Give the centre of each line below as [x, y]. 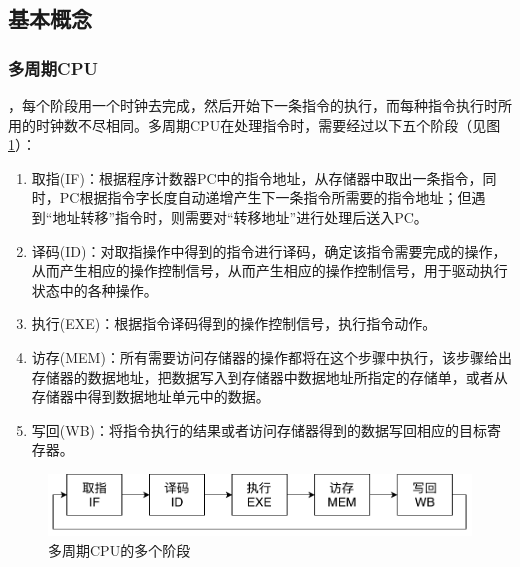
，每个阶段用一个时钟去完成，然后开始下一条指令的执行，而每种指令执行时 [253, 105]
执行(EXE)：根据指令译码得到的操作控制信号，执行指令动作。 [234, 323]
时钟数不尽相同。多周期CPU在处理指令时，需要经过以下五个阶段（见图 [268, 124]
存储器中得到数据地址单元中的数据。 [150, 396]
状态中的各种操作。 [94, 289]
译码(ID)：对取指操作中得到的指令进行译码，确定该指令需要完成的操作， [269, 250]
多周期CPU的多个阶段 [119, 549]
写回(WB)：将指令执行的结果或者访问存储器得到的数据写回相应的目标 [259, 429]
